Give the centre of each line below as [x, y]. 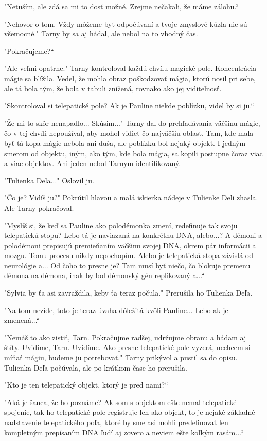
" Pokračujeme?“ [29, 51]
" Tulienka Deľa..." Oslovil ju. [49, 180]
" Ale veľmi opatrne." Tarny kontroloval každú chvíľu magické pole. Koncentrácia [130, 68]
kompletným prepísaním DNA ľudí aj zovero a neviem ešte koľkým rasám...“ [124, 432]
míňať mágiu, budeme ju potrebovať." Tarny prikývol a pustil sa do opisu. [121, 357]
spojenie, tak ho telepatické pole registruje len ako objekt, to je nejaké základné [130, 412]
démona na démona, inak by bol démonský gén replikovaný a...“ [104, 275]
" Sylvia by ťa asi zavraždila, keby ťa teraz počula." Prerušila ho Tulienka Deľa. [128, 293]
